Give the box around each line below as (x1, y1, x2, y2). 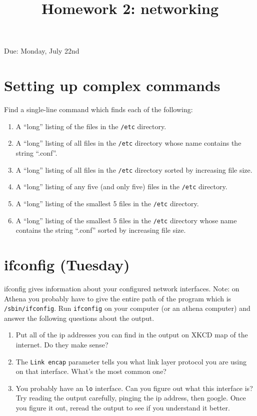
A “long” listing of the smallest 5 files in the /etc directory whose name (15, 215, 237, 225)
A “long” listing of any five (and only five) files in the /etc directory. (15, 181, 227, 192)
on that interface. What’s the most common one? (15, 366, 166, 376)
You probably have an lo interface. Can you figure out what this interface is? (15, 382, 253, 393)
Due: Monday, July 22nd (4, 46, 79, 56)
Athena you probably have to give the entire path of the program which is (4, 293, 231, 303)
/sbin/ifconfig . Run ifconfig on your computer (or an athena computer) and (4, 303, 250, 313)
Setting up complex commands (4, 75, 220, 96)
